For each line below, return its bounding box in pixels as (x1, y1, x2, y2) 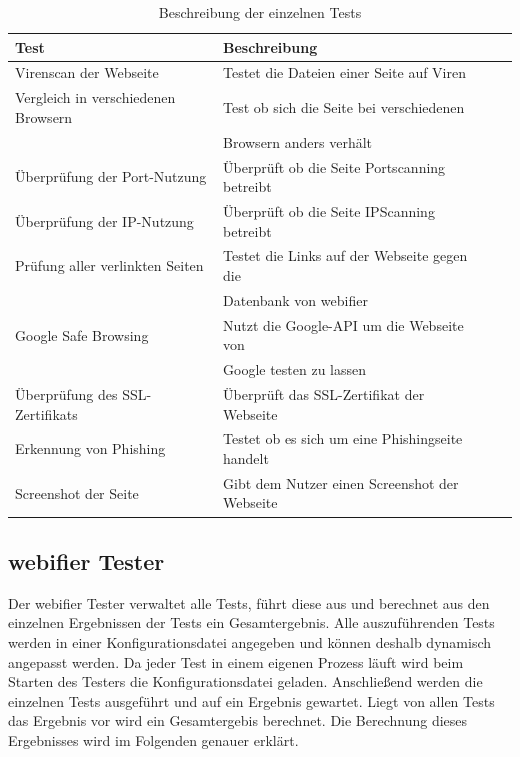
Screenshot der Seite (15, 482, 139, 503)
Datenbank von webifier (223, 289, 368, 310)
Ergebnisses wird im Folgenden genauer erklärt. (8, 729, 299, 750)
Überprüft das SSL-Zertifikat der (223, 384, 425, 404)
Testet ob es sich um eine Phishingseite (223, 428, 463, 449)
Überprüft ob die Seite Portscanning (223, 156, 446, 177)
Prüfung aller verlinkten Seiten (15, 255, 204, 276)
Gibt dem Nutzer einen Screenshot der (223, 472, 459, 493)
